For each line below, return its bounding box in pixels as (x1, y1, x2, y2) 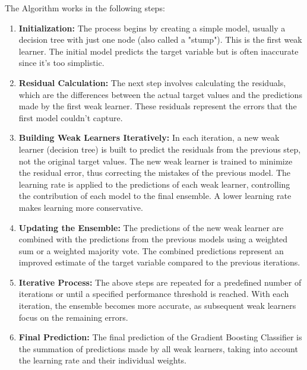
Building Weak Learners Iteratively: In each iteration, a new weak (18, 131, 280, 144)
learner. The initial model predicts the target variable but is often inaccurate (18, 45, 299, 57)
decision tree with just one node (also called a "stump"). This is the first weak (18, 33, 302, 46)
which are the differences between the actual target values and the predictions (18, 88, 302, 100)
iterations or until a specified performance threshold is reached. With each (18, 287, 289, 300)
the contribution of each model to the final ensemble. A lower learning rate (18, 189, 292, 202)
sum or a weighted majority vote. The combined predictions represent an (18, 244, 284, 257)
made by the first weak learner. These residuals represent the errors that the (18, 100, 297, 112)
